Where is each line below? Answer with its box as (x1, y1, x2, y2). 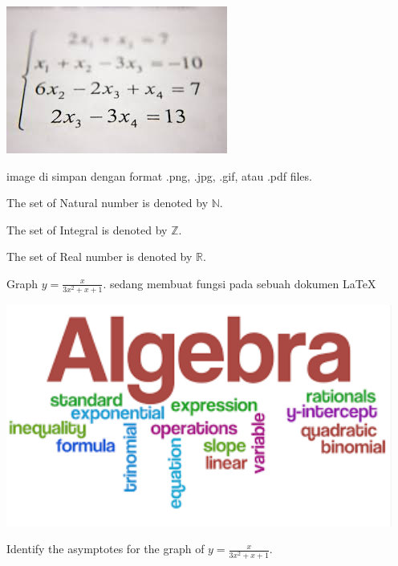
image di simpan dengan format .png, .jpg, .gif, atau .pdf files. (6, 167, 312, 184)
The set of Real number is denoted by (6, 248, 193, 265)
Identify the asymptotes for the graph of (6, 540, 205, 557)
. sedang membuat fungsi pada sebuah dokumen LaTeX (103, 275, 376, 291)
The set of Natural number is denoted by (6, 194, 209, 211)
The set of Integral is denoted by (6, 221, 168, 238)
